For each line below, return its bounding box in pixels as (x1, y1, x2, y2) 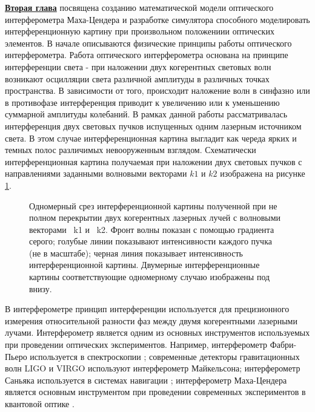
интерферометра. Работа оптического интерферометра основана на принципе (5, 48, 288, 61)
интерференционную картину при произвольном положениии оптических (5, 25, 274, 38)
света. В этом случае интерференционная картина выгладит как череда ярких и (5, 131, 297, 144)
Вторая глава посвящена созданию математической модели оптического (5, 1, 274, 13)
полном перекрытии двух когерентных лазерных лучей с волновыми (29, 211, 281, 224)
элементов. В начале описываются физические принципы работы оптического (5, 36, 292, 49)
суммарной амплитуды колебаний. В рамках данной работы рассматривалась (5, 108, 288, 120)
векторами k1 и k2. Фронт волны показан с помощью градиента (29, 223, 274, 235)
